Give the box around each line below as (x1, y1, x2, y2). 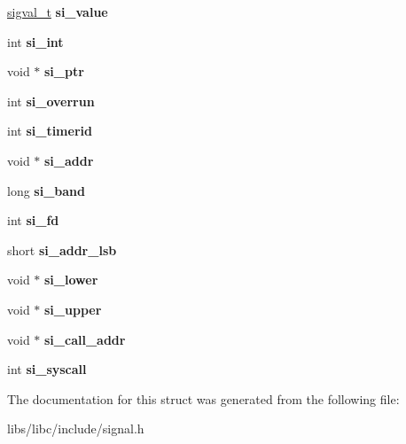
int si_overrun (7, 91, 95, 110)
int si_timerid (7, 121, 92, 140)
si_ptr (44, 62, 84, 81)
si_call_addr (44, 330, 126, 348)
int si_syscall (7, 360, 87, 378)
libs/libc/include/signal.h (7, 419, 144, 438)
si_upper (44, 300, 102, 318)
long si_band (7, 181, 85, 199)
